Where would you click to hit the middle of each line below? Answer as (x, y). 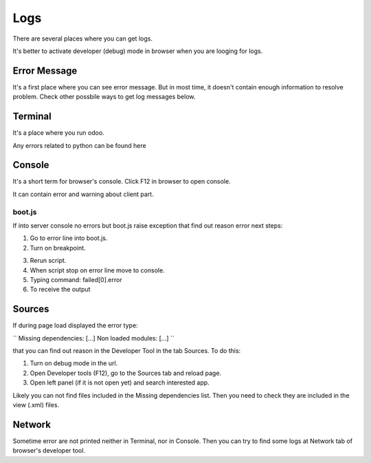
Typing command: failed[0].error (76, 279)
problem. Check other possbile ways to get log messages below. (104, 97)
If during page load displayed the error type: (75, 325)
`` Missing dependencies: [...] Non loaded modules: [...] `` (93, 338)
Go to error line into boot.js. (69, 238)
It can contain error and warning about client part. (83, 194)
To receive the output (60, 290)
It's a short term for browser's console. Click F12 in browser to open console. (122, 182)
